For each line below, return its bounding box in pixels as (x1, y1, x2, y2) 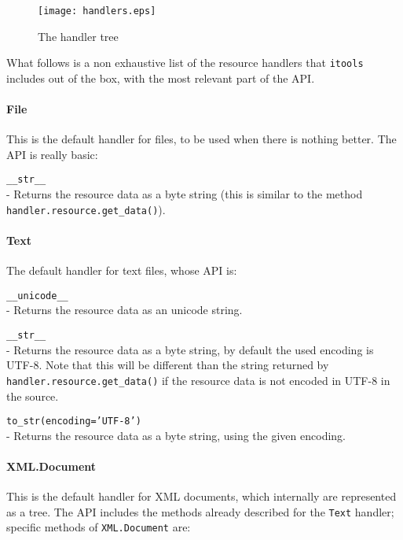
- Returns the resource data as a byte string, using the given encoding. (6, 427, 346, 443)
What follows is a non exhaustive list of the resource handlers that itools (6, 54, 364, 71)
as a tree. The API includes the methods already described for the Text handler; (6, 503, 394, 520)
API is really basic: (6, 146, 98, 162)
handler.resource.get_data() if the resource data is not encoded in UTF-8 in (6, 372, 390, 388)
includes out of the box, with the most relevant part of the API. (6, 69, 315, 86)
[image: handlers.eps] (38, 6, 156, 17)
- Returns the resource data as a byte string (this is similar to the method (6, 186, 363, 202)
